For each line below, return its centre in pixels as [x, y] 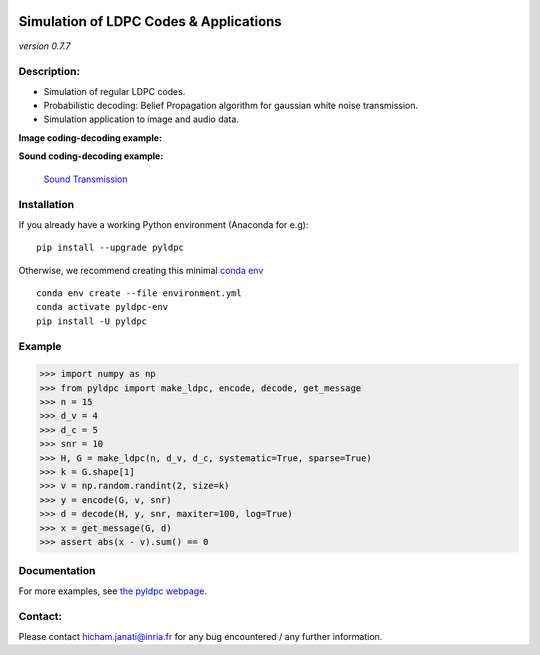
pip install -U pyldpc [92, 321]
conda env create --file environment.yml [139, 293]
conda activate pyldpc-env [102, 307]
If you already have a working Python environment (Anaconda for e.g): [163, 224]
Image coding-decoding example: [90, 137]
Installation [46, 205]
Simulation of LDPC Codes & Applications [150, 21]
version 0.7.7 [44, 46]
